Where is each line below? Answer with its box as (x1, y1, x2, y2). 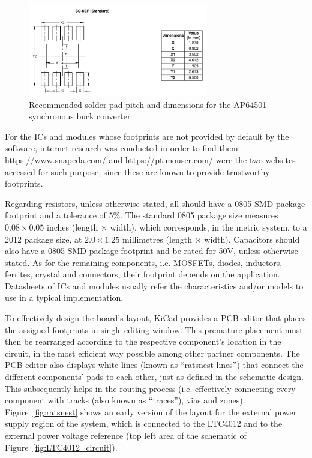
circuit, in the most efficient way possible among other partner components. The (5, 346, 300, 359)
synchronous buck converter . (29, 110, 137, 122)
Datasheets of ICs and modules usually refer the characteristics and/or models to (5, 279, 304, 292)
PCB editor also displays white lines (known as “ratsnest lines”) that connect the (5, 358, 304, 371)
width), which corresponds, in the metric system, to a (110, 220, 307, 233)
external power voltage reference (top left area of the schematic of (5, 429, 247, 442)
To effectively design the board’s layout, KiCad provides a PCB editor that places (5, 312, 306, 324)
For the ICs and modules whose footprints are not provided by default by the (5, 130, 289, 142)
